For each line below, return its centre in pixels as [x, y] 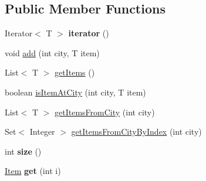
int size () [23, 151]
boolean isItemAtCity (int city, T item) [75, 92]
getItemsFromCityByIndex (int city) [136, 132]
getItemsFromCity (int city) [105, 112]
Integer [42, 132]
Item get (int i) [33, 171]
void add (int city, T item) [52, 52]
